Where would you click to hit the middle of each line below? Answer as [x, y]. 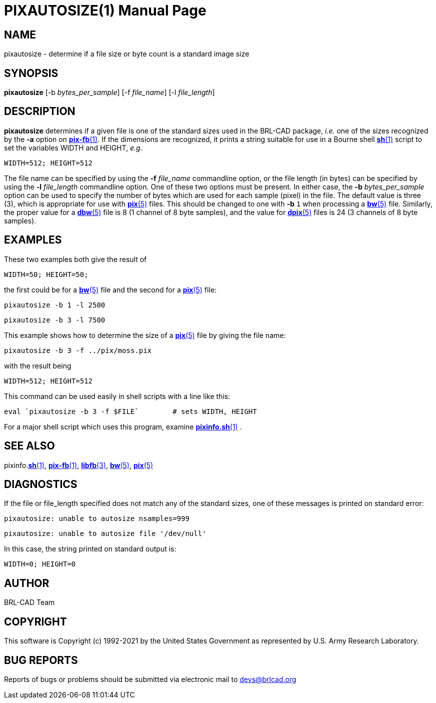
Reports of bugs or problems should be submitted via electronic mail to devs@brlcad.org [150, 679]
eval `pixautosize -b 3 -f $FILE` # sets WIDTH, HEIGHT [130, 411]
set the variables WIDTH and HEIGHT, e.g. [73, 147]
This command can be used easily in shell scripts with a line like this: [117, 396]
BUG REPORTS [41, 660]
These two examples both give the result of [75, 259]
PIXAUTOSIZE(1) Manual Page [105, 10]
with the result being [38, 365]
